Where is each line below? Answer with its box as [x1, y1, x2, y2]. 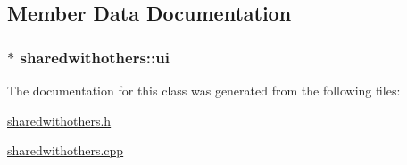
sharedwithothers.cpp [7, 141, 124, 160]
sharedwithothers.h [7, 111, 112, 129]
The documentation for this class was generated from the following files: [7, 81, 401, 99]
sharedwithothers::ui [20, 45, 170, 68]
